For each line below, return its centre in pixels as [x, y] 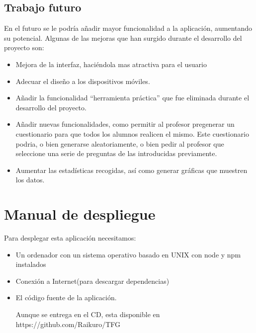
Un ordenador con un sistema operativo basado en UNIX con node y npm [128, 254]
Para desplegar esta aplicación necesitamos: [70, 238]
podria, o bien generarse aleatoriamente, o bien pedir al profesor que [120, 143]
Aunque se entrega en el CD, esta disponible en [88, 314]
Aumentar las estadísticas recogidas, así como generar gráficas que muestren [131, 170]
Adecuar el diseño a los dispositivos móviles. [83, 81]
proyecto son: [24, 47]
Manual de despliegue [80, 214]
